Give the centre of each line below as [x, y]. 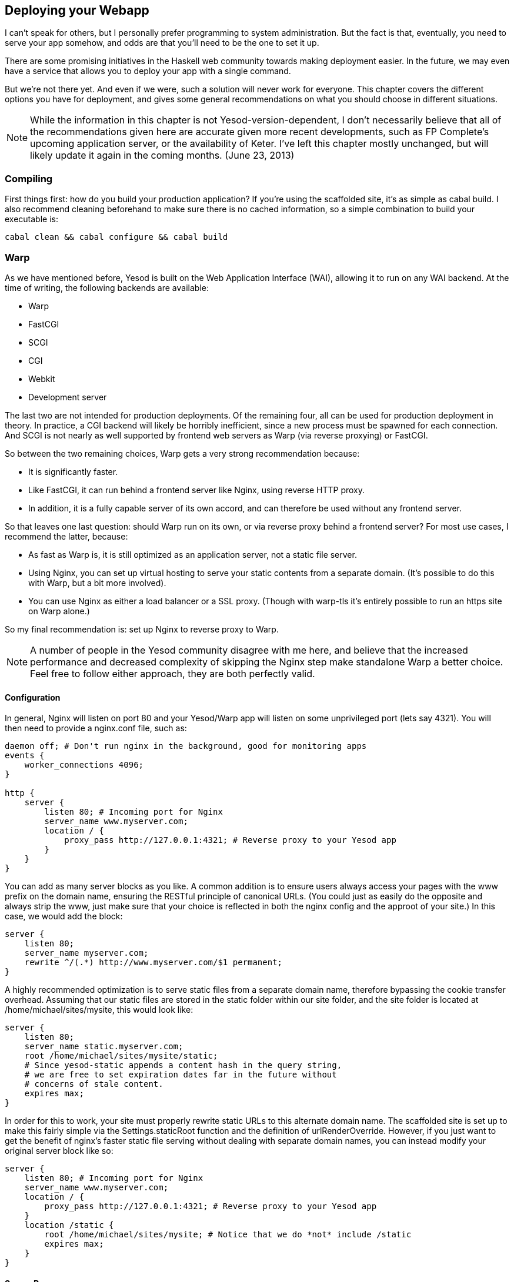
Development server [68, 397]
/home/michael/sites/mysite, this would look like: [99, 1010]
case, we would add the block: [64, 916]
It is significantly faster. [73, 471]
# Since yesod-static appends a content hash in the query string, [183, 1065]
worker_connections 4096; [84, 765]
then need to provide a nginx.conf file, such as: [96, 728]
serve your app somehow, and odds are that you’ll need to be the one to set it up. [162, 43]
